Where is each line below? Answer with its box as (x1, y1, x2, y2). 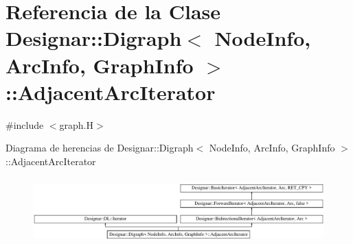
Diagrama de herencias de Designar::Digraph (5, 141, 194, 155)
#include (5, 117, 44, 132)
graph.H (59, 117, 94, 132)
